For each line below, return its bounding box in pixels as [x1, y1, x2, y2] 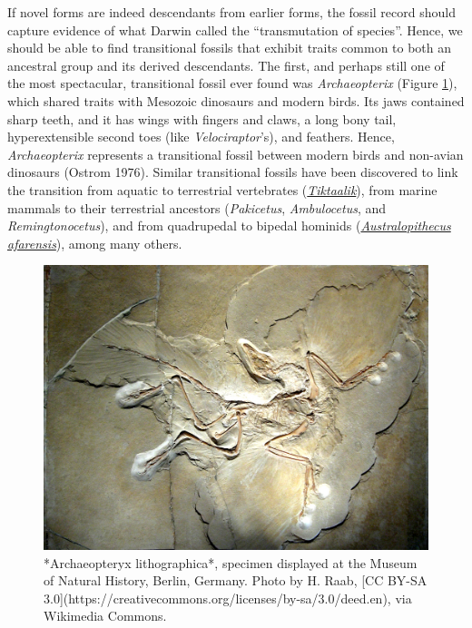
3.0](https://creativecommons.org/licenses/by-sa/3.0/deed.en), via [44, 588, 412, 607]
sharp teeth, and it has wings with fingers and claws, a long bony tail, [7, 109, 397, 128]
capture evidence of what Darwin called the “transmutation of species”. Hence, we [7, 20, 463, 39]
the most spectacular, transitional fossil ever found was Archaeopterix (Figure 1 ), [7, 74, 457, 93]
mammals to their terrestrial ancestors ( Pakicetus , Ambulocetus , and [7, 198, 387, 217]
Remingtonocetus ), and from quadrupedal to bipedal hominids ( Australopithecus [7, 216, 451, 235]
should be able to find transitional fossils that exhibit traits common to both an [7, 38, 452, 57]
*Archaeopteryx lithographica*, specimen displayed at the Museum [44, 553, 418, 572]
